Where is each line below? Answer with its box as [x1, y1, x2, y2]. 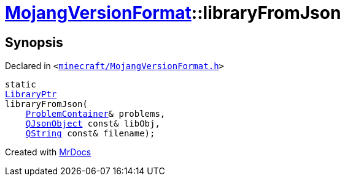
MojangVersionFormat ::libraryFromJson [5, 2, 341, 23]
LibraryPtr [5, 89, 57, 100]
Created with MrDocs [5, 147, 91, 158]
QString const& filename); [25, 128, 155, 139]
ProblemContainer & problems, [25, 109, 166, 119]
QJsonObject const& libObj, [25, 119, 160, 129]
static [5, 79, 36, 90]
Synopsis [5, 34, 63, 50]
